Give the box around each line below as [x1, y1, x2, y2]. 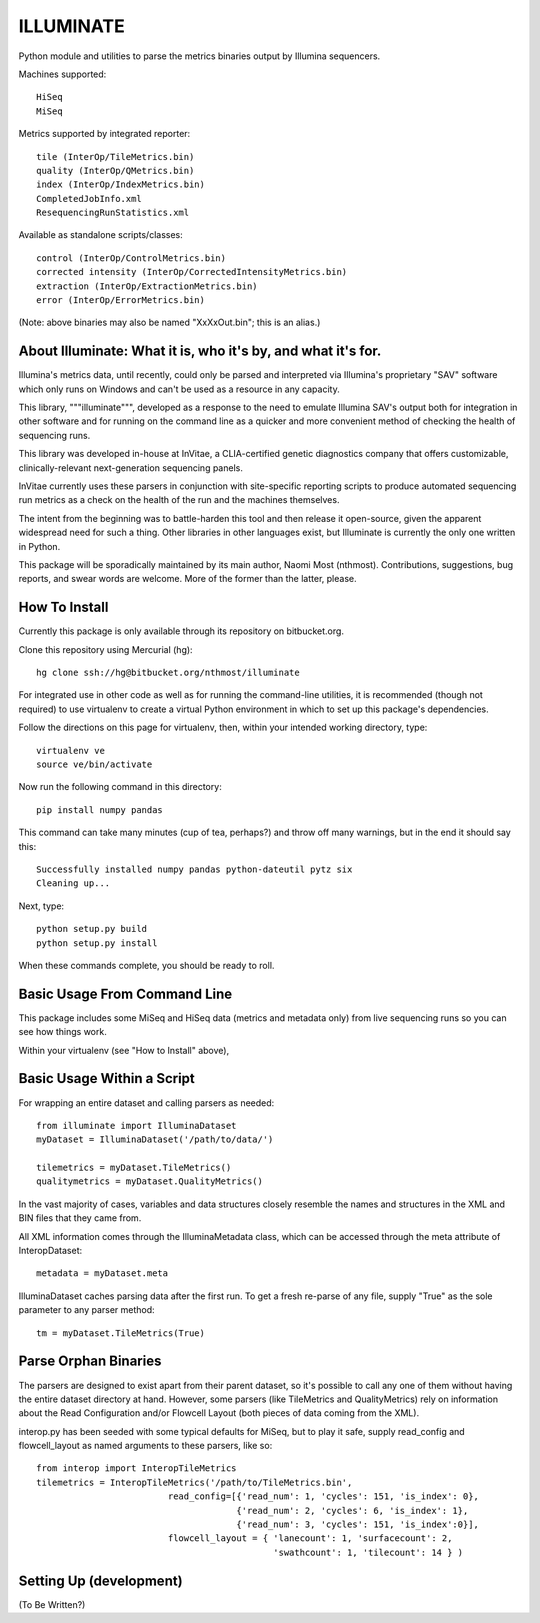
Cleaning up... [36, 878, 111, 889]
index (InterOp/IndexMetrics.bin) [36, 179, 205, 190]
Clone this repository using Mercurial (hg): [18, 643, 194, 655]
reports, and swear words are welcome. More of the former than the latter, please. [18, 573, 357, 585]
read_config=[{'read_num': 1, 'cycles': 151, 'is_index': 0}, [167, 1491, 480, 1502]
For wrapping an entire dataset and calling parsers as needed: [18, 1096, 275, 1109]
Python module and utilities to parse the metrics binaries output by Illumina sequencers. [18, 50, 381, 62]
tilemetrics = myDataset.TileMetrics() [36, 1162, 232, 1174]
